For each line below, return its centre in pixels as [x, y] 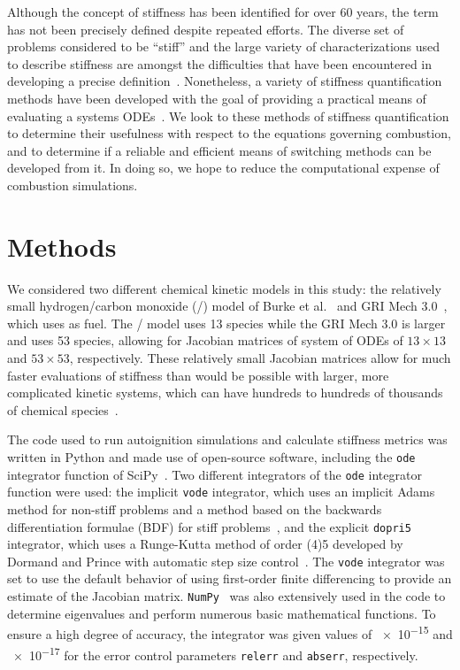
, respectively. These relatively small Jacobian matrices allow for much [260, 358]
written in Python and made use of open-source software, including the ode [211, 457]
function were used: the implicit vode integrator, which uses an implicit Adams [221, 492]
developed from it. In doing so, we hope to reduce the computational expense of [223, 168]
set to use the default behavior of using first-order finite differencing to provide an [230, 578]
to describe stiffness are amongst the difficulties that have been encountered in [220, 63]
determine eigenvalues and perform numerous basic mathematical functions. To [222, 613]
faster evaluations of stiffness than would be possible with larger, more [198, 375]
